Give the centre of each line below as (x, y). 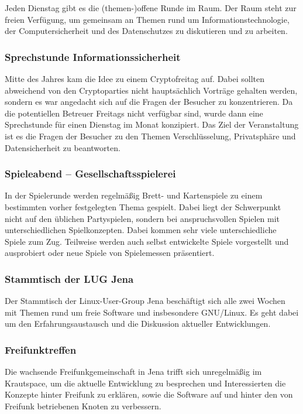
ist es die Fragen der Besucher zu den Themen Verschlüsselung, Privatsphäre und (150, 136)
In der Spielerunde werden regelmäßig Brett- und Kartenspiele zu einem (134, 195)
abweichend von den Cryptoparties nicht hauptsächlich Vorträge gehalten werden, (151, 90)
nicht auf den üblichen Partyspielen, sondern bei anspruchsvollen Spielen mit (142, 218)
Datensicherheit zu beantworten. (63, 147)
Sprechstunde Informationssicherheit (93, 57)
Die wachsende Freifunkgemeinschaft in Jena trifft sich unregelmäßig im (133, 372)
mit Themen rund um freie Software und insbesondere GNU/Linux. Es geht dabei (152, 312)
